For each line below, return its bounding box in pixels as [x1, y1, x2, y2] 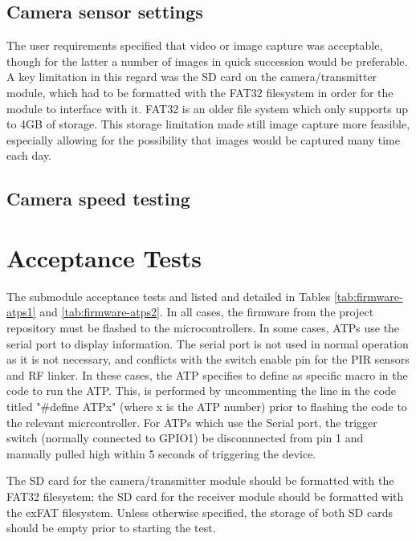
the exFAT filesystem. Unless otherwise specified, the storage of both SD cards [6, 503, 393, 520]
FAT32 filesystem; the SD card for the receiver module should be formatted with [6, 487, 404, 504]
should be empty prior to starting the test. [6, 519, 216, 536]
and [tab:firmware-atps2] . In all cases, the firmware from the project [39, 303, 374, 320]
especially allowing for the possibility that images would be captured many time [6, 131, 400, 148]
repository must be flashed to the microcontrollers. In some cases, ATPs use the [6, 319, 400, 336]
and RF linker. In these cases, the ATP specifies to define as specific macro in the [6, 366, 408, 383]
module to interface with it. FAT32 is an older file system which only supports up [6, 100, 409, 116]
